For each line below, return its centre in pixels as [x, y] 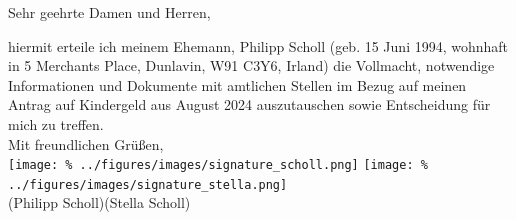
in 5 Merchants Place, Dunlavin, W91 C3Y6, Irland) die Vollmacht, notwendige [251, 65]
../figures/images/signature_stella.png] [148, 184]
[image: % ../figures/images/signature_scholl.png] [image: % [218, 165]
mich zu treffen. [56, 123]
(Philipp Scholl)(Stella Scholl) [99, 202]
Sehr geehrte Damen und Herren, [109, 12]
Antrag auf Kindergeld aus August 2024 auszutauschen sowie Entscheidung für [249, 104]
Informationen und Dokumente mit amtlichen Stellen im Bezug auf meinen [237, 84]
